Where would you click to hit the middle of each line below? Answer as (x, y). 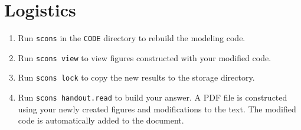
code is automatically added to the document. (101, 120)
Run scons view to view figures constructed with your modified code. (145, 57)
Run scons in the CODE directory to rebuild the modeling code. (132, 38)
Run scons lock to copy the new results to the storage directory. (136, 77)
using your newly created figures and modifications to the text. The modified (157, 109)
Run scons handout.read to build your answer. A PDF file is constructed (153, 97)
